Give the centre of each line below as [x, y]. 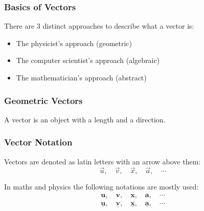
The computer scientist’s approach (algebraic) [88, 60]
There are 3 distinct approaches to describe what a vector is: [99, 26]
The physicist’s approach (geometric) [74, 43]
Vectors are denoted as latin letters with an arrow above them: [103, 161]
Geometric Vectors [43, 100]
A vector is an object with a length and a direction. [85, 119]
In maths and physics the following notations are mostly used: [101, 187]
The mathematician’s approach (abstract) [81, 77]
